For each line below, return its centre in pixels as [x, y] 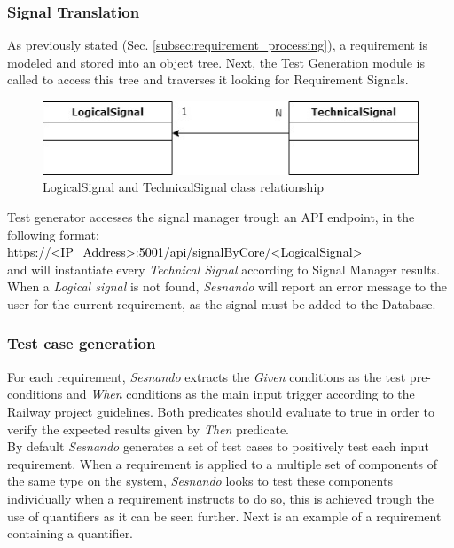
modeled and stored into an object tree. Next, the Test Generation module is [216, 62]
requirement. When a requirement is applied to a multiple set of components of [222, 463]
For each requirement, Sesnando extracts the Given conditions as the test [207, 376]
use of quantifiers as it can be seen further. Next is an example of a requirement [224, 516]
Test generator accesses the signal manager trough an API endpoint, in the [211, 216]
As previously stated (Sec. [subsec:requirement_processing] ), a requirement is [218, 45]
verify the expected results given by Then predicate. [148, 429]
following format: [53, 234]
